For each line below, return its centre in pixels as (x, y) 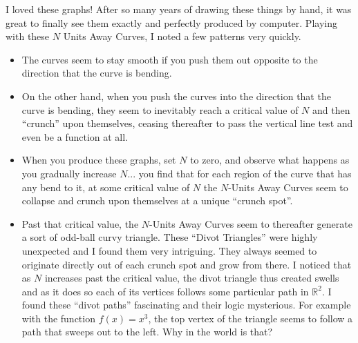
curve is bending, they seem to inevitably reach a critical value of (160, 109)
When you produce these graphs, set (99, 160)
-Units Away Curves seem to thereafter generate (251, 223)
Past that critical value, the (80, 223)
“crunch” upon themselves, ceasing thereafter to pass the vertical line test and (187, 123)
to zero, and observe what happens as (270, 160)
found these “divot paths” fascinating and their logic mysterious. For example (186, 305)
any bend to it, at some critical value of (106, 187)
